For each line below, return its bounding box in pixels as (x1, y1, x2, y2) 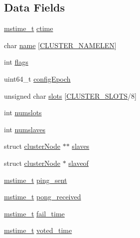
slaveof (68, 157, 89, 168)
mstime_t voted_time (4, 225, 72, 235)
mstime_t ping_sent (4, 174, 67, 185)
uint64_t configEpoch (4, 73, 71, 84)
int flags (4, 57, 28, 67)
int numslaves (4, 124, 45, 134)
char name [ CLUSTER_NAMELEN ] (4, 40, 117, 50)
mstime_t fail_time (4, 208, 65, 218)
